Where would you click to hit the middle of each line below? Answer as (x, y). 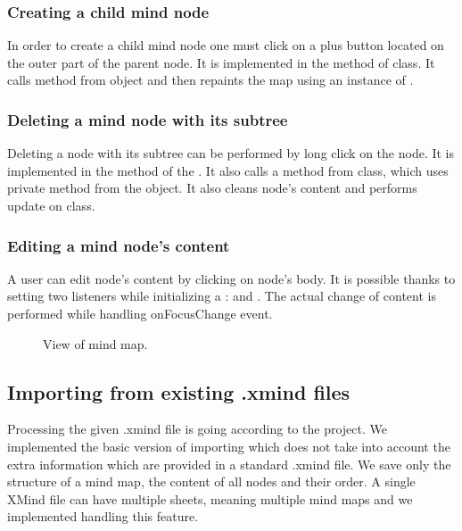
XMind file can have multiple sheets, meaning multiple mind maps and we (210, 498)
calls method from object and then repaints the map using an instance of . (210, 80)
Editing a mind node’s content (119, 245)
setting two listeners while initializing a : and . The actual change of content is (222, 296)
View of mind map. (95, 343)
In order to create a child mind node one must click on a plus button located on (226, 45)
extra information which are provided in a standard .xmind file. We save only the (229, 464)
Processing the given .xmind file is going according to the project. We (197, 429)
